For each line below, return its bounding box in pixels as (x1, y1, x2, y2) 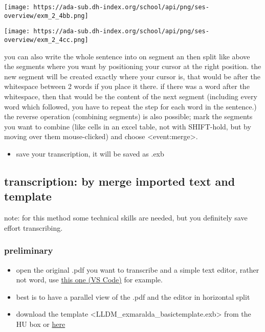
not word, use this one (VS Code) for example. (16, 274, 163, 285)
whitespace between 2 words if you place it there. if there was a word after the (4, 81, 250, 92)
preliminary (4, 244, 53, 257)
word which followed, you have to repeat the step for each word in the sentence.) (4, 101, 257, 112)
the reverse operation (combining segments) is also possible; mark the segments (4, 111, 253, 122)
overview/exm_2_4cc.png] (4, 36, 89, 43)
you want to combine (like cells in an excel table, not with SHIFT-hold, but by (4, 121, 251, 131)
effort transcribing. (4, 222, 63, 233)
